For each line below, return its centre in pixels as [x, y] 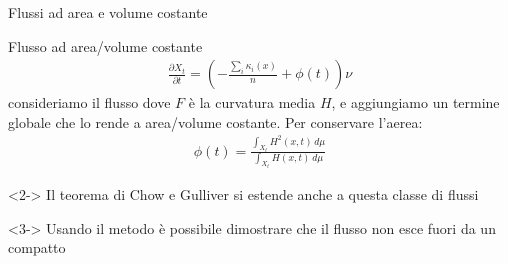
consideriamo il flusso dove [89, 102]
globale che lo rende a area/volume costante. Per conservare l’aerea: [215, 121]
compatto [37, 247]
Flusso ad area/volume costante [105, 45]
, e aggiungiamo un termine [415, 102]
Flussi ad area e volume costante [108, 12]
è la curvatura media [252, 102]
